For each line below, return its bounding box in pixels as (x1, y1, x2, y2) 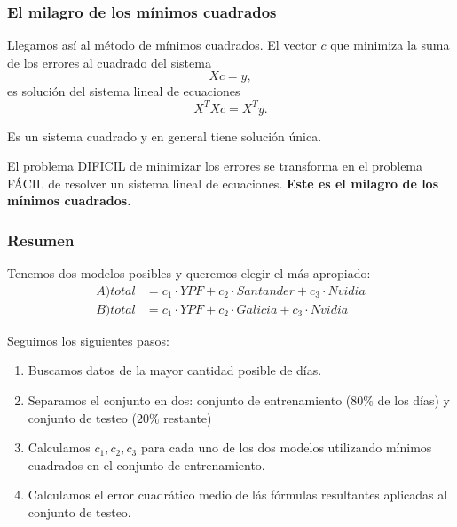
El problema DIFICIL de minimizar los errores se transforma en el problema (7, 156, 423, 175)
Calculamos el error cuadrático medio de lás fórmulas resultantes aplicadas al (28, 485, 448, 504)
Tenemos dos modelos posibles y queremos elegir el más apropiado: (7, 264, 371, 283)
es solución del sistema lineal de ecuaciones (7, 82, 240, 100)
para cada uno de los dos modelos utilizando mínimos (140, 438, 432, 457)
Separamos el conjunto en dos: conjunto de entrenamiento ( (28, 390, 351, 409)
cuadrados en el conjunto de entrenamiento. (28, 455, 265, 474)
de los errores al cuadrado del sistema (7, 52, 211, 71)
